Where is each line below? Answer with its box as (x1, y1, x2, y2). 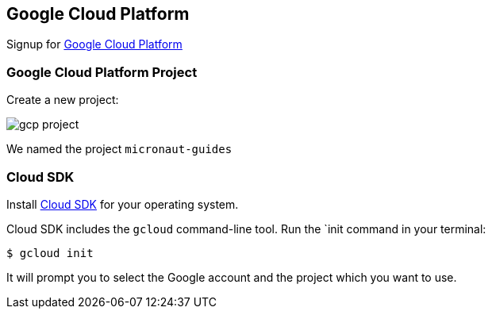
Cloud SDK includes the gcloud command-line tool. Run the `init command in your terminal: (6, 221, 486, 236)
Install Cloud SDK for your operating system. (6, 197, 239, 211)
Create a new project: (6, 93, 119, 107)
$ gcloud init (6, 246, 94, 259)
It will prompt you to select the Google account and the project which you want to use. (6, 270, 457, 284)
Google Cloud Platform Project (6, 63, 198, 80)
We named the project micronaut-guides (6, 142, 233, 156)
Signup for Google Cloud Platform (6, 37, 183, 52)
